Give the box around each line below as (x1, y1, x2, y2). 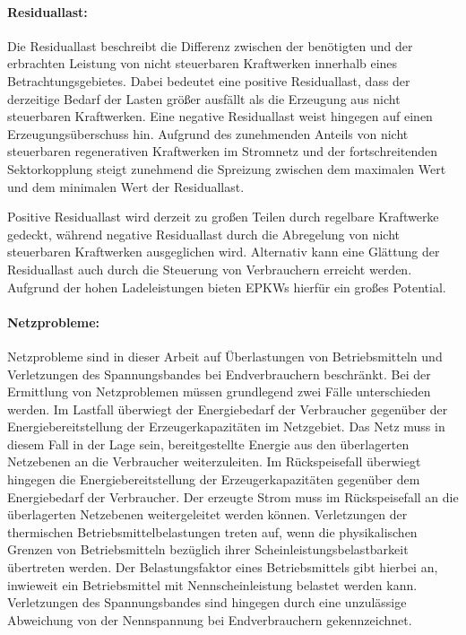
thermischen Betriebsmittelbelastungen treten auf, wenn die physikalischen (7, 522, 418, 541)
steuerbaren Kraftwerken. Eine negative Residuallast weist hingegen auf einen (7, 107, 433, 126)
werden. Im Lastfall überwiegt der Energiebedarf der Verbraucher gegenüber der (7, 399, 448, 418)
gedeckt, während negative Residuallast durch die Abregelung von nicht (7, 224, 400, 243)
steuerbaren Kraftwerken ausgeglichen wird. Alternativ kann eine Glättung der (7, 242, 440, 261)
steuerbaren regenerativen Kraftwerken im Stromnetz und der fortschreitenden (7, 142, 438, 161)
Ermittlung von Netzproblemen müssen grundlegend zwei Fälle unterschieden (7, 382, 431, 401)
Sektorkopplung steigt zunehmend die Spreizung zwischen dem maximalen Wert (7, 159, 446, 178)
